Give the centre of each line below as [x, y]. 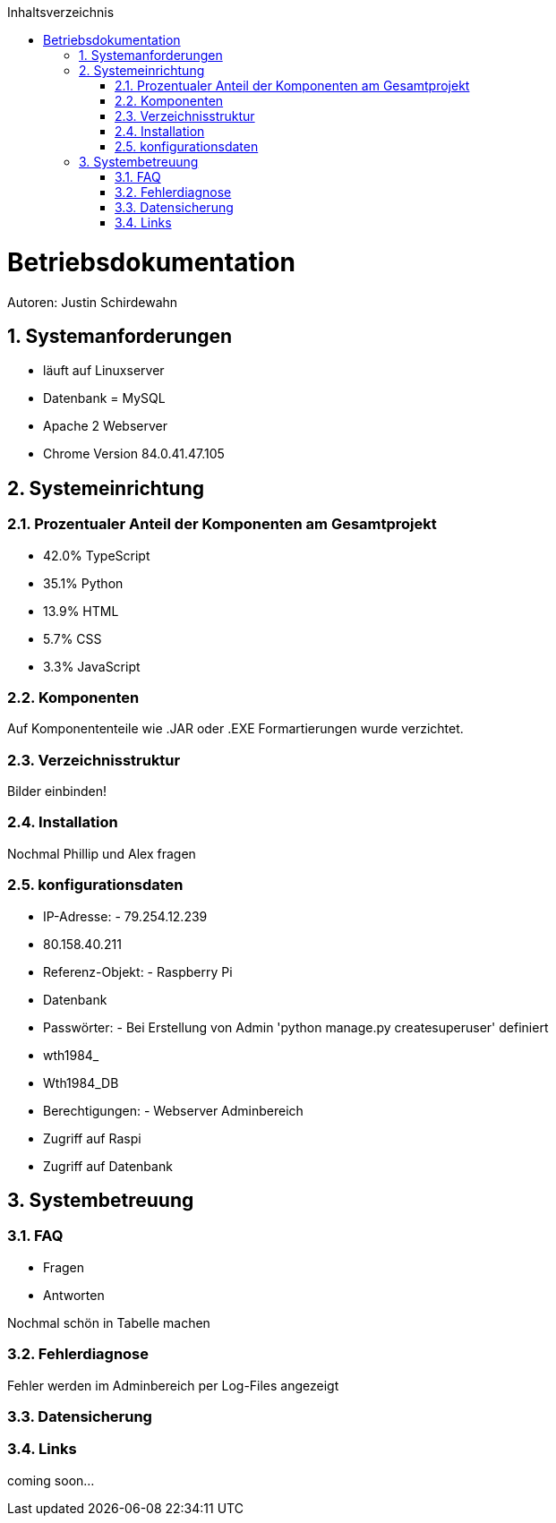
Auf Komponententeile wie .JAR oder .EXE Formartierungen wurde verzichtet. [235, 729]
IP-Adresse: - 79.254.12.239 [125, 916]
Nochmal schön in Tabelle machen [109, 1322]
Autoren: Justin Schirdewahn [93, 302]
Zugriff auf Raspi [92, 1138]
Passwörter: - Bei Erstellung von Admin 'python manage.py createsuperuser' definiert [296, 1027]
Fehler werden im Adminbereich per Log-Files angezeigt [173, 1385]
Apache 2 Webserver [105, 426]
